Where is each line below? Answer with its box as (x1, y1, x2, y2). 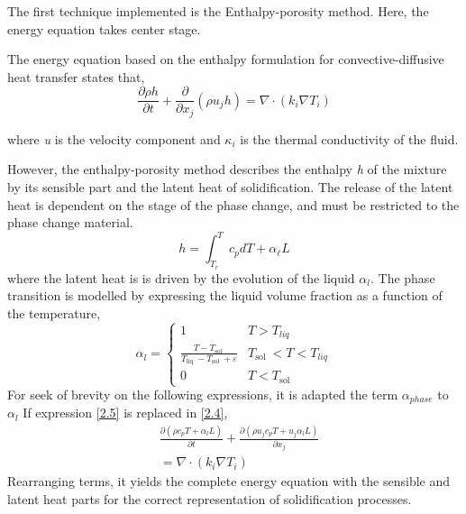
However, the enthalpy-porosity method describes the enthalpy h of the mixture (7, 160, 447, 179)
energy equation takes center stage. (7, 19, 201, 38)
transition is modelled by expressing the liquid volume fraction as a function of (7, 286, 443, 305)
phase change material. (7, 213, 133, 232)
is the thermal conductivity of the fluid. (240, 129, 459, 148)
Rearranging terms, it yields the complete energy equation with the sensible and (7, 472, 451, 491)
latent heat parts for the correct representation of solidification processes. (7, 490, 412, 508)
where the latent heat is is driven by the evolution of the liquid (7, 268, 355, 287)
